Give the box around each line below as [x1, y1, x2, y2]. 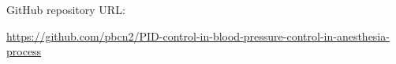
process [6, 43, 42, 59]
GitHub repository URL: [6, 2, 125, 17]
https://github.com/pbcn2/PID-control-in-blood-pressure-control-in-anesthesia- [6, 27, 390, 44]
